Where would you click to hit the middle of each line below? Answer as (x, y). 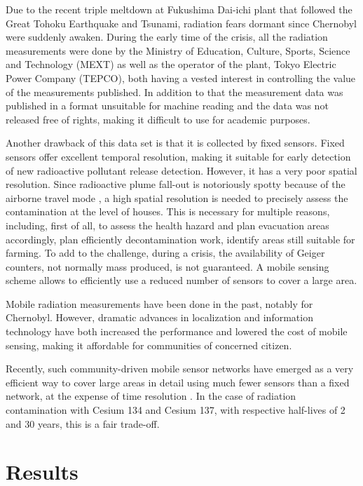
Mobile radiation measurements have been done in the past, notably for (159, 303)
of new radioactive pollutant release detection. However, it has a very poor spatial (181, 170)
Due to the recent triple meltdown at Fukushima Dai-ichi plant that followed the (179, 9)
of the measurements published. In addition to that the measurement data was (174, 92)
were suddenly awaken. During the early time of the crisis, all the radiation (167, 37)
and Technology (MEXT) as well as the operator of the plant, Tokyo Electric (171, 64)
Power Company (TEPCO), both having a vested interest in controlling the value (181, 77)
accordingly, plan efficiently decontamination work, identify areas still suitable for (180, 239)
